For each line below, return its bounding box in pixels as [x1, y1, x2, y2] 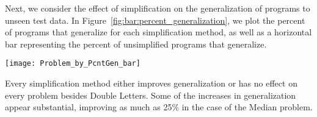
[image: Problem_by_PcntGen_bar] [5, 59, 140, 68]
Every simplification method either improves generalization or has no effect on [5, 77, 297, 90]
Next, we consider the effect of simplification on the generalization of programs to [5, 2, 310, 14]
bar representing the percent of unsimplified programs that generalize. [5, 37, 267, 50]
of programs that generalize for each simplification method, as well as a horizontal [5, 26, 312, 38]
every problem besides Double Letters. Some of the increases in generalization [5, 88, 296, 101]
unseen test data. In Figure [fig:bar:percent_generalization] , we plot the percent [5, 13, 305, 26]
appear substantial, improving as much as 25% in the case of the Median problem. [5, 101, 313, 113]
